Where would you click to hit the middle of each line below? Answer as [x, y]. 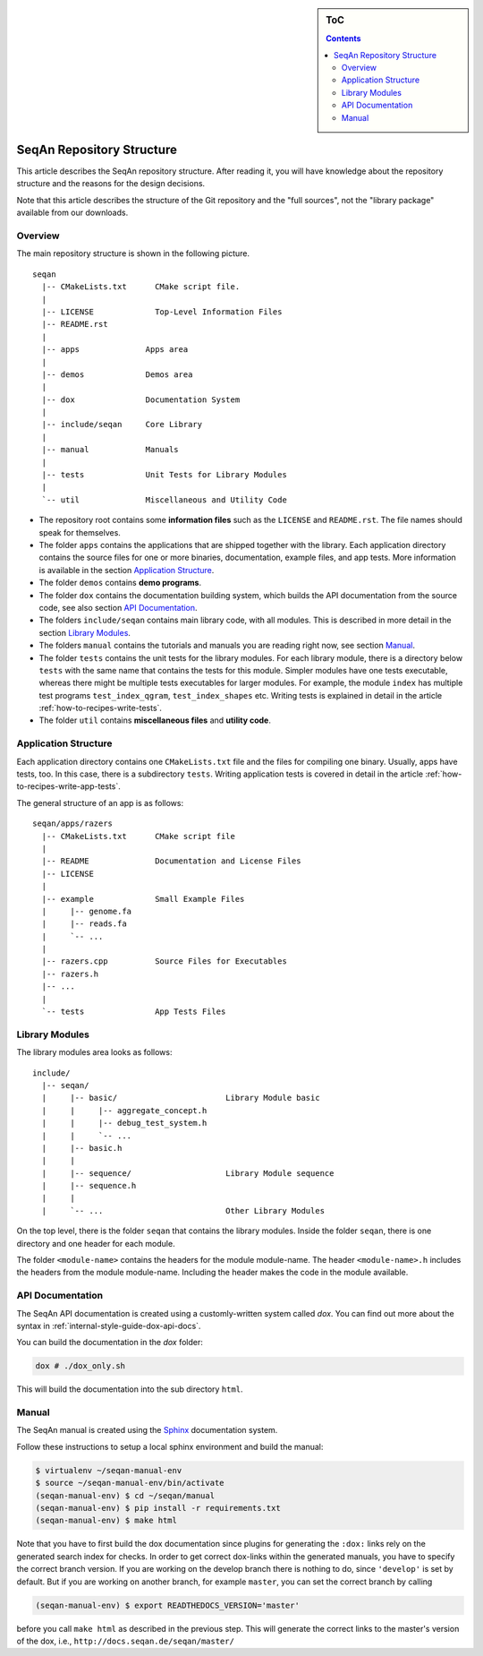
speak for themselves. [80, 532]
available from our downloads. [72, 213]
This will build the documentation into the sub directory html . [130, 1389]
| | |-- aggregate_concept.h [124, 1110]
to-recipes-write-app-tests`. [68, 786]
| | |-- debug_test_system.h [124, 1123]
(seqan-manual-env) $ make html [106, 1521]
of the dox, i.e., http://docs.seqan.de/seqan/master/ [125, 1641]
